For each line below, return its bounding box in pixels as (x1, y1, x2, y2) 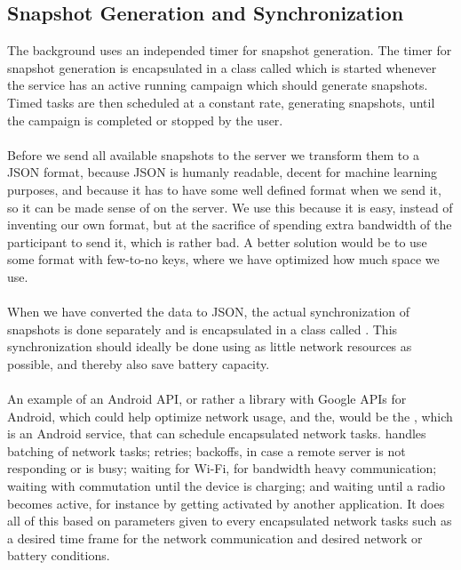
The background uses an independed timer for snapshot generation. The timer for (7, 41, 452, 60)
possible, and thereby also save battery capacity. (7, 354, 270, 373)
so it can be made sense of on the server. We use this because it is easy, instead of (7, 197, 453, 216)
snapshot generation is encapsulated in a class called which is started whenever (7, 58, 437, 76)
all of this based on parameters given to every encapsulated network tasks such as (7, 511, 452, 530)
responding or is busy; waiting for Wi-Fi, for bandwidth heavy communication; (7, 459, 437, 478)
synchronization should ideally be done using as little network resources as (7, 337, 412, 356)
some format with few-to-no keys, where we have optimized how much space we (7, 250, 440, 269)
